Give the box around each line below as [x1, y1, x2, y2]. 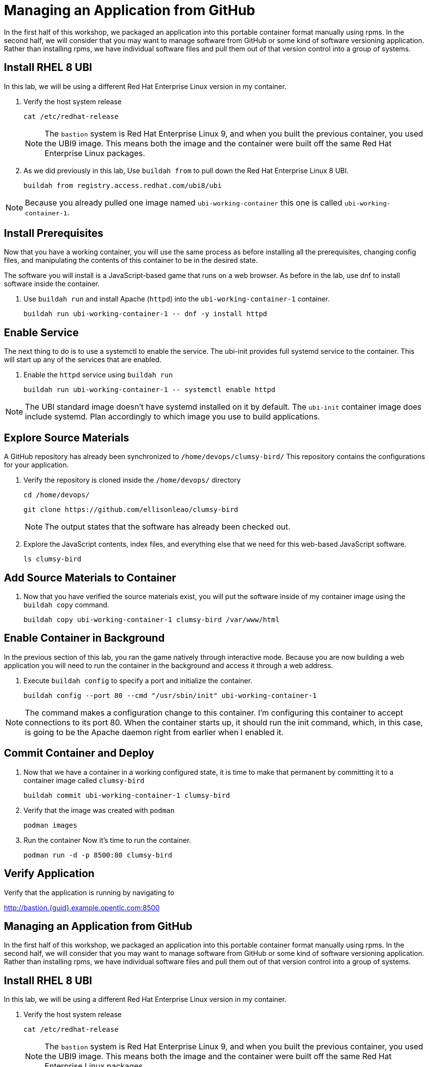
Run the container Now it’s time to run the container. [24, 835, 191, 844]
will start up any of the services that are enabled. [4, 355, 162, 364]
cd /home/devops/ [24, 491, 90, 499]
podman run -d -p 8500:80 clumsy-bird [24, 851, 172, 859]
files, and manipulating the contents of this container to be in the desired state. [4, 256, 258, 265]
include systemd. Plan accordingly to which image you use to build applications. [25, 412, 320, 422]
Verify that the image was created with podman [24, 806, 175, 814]
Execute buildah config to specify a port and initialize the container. [24, 676, 253, 685]
